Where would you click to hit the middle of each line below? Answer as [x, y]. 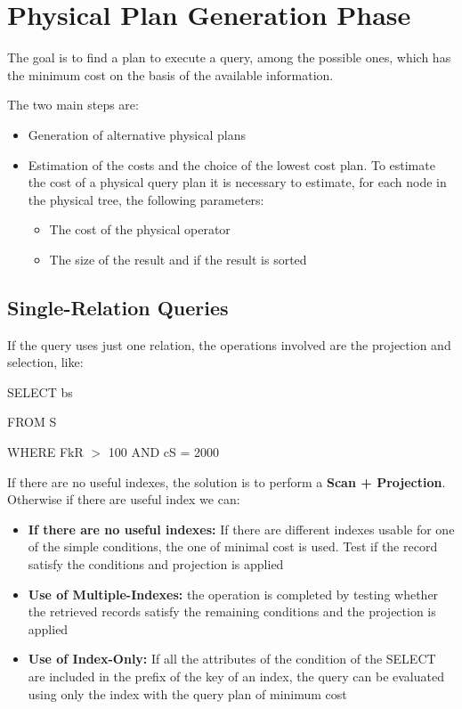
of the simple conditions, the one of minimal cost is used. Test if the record [233, 546]
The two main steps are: [73, 105]
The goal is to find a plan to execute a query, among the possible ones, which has [229, 57]
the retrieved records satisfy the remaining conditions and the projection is [232, 611]
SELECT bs [40, 391]
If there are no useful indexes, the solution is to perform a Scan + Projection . [227, 481]
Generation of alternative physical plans [137, 134]
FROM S [32, 422]
